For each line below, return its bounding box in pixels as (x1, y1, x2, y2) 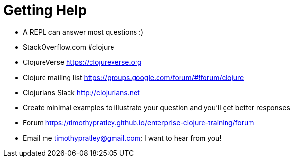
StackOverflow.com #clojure (23, 42, 114, 51)
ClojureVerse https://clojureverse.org (23, 58, 142, 66)
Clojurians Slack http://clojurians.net (23, 88, 140, 97)
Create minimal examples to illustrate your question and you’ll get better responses (23, 103, 290, 112)
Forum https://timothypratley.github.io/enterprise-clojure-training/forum (23, 118, 254, 127)
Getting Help (3, 2, 87, 19)
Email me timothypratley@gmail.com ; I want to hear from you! (23, 133, 222, 142)
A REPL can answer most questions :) (23, 27, 144, 36)
